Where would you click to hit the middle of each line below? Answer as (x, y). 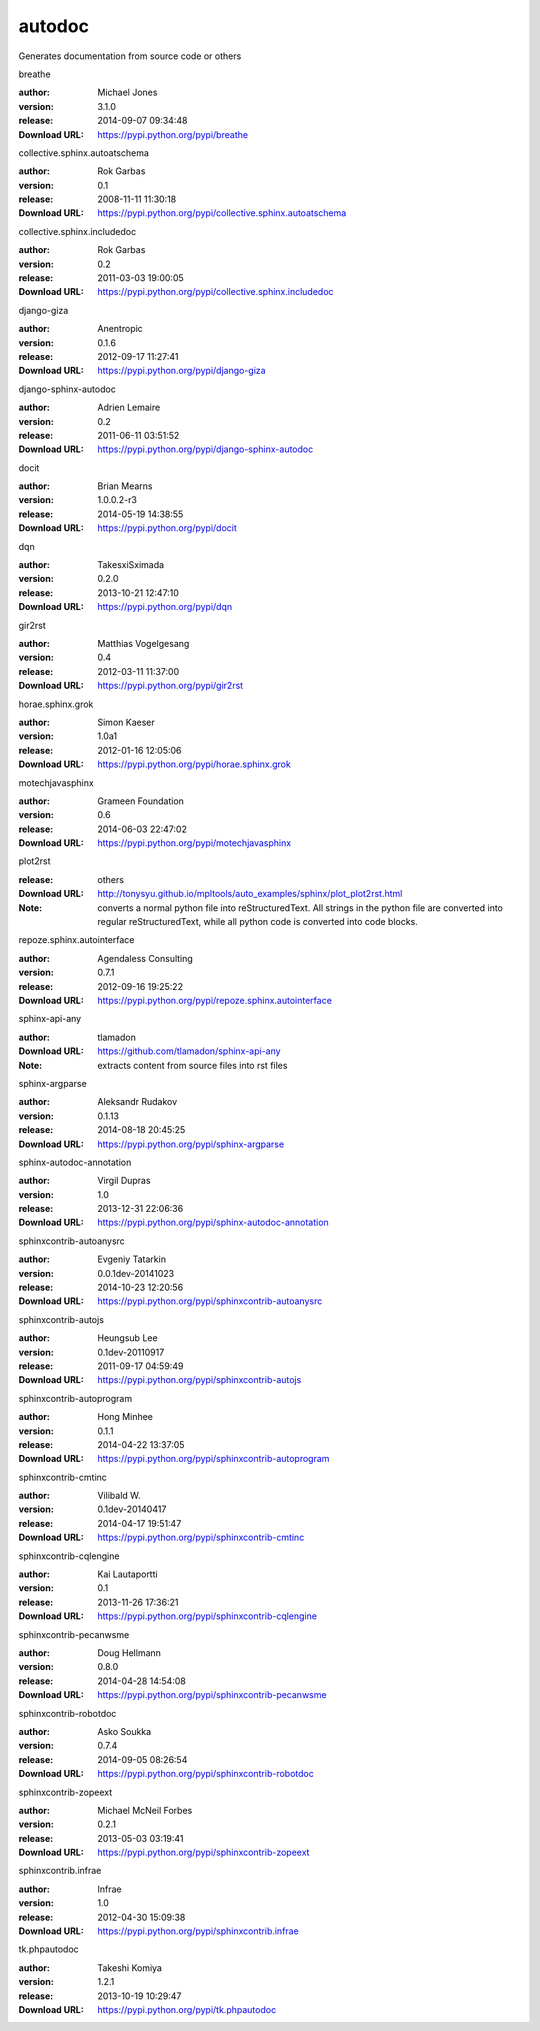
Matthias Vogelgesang (143, 643)
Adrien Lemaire (129, 407)
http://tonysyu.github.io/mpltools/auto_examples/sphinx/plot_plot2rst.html (250, 894)
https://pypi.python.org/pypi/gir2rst (170, 686)
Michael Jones (127, 92)
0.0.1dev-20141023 (136, 1273)
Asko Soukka (124, 1731)
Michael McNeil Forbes (145, 1810)
